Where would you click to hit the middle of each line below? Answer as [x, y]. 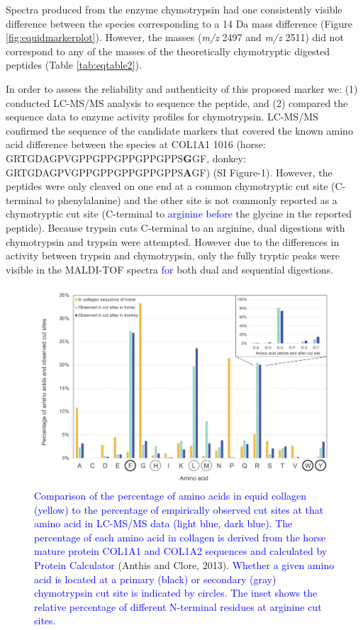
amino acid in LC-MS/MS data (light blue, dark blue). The [163, 523]
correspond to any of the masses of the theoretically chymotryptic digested [168, 51]
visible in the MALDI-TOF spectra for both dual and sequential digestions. [169, 269]
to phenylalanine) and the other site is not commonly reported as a [191, 199]
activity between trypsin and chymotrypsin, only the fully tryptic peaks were [173, 255]
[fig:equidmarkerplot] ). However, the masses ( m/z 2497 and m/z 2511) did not [175, 37]
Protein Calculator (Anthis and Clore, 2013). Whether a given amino [184, 564]
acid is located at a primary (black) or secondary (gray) [155, 579]
